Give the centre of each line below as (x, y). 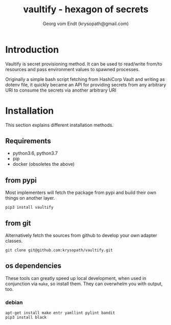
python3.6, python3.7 (35, 153)
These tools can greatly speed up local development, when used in (76, 278)
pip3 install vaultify (29, 208)
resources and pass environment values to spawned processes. (72, 69)
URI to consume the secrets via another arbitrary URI (61, 90)
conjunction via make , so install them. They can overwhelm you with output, (84, 284)
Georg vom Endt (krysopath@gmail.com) (86, 24)
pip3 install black (26, 318)
